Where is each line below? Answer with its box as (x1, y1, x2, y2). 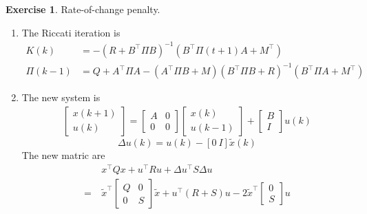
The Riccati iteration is (21, 25, 120, 39)
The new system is (21, 90, 101, 105)
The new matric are (21, 148, 105, 162)
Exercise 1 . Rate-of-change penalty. (6, 2, 160, 16)
